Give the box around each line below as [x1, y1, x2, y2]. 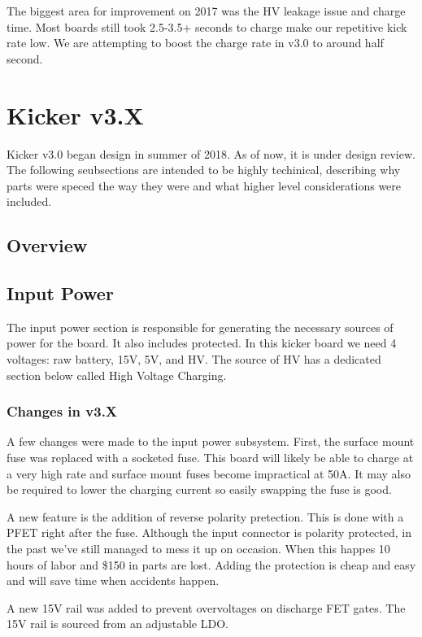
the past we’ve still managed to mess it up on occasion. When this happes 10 [7, 540, 390, 557]
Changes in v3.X [7, 401, 118, 421]
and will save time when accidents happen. [7, 572, 220, 589]
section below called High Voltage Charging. [7, 366, 227, 383]
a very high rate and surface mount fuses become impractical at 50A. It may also [7, 465, 411, 482]
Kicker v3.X [7, 98, 144, 131]
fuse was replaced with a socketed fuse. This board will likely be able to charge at [7, 449, 414, 466]
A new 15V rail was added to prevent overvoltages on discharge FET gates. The [7, 599, 406, 616]
